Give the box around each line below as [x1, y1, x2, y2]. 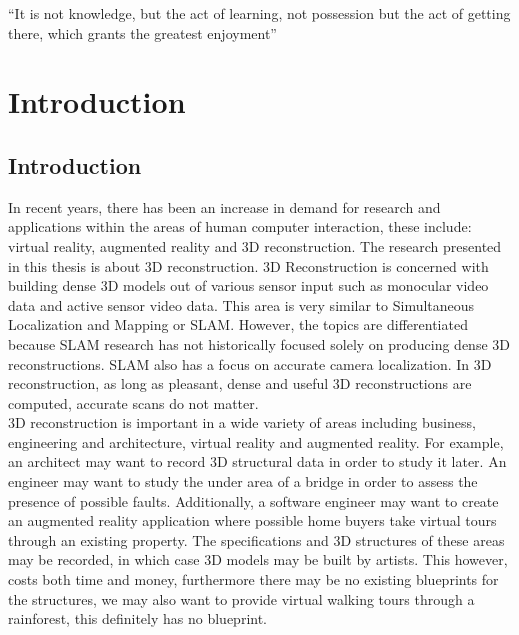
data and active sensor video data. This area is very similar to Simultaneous [8, 294, 475, 315]
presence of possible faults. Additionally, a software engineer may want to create [8, 490, 499, 511]
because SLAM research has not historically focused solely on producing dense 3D [8, 333, 510, 354]
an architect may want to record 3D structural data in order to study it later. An [8, 451, 507, 472]
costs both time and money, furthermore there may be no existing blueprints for [8, 569, 499, 590]
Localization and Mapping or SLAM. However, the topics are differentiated [8, 314, 468, 335]
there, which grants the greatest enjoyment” [8, 22, 277, 43]
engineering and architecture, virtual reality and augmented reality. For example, [8, 431, 504, 452]
